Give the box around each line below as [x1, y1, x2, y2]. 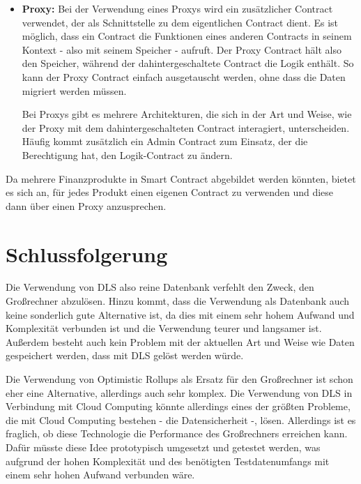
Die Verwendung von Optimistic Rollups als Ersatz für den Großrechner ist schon [6, 372, 353, 386]
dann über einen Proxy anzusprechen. [6, 198, 167, 213]
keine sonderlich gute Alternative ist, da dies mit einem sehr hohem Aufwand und [6, 307, 355, 322]
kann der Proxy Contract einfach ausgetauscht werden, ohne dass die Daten [22, 69, 346, 84]
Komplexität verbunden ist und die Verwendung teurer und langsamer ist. [6, 321, 322, 335]
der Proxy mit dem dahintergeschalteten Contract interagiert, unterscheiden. [22, 120, 350, 135]
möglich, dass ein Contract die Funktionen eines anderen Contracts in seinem [22, 29, 352, 43]
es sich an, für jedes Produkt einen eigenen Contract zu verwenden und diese [6, 185, 334, 199]
